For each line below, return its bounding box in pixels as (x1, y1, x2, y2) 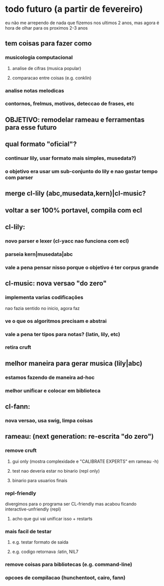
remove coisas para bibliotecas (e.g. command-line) (5, 561, 133, 568)
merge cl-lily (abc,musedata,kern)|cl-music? (5, 189, 146, 198)
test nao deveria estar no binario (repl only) (12, 468, 100, 474)
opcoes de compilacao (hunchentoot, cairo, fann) (5, 574, 126, 581)
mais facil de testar (5, 528, 52, 535)
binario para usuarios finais (12, 477, 68, 483)
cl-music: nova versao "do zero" (5, 279, 107, 288)
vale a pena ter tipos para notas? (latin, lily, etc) (5, 331, 120, 338)
